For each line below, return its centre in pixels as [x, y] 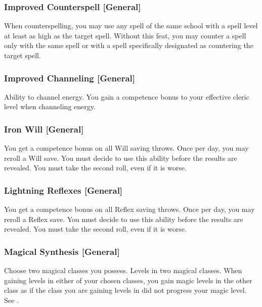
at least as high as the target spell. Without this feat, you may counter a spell [125, 35]
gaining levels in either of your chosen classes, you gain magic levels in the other [128, 280]
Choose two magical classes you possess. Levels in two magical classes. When [123, 270]
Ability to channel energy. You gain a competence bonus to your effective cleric [127, 96]
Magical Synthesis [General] [62, 251]
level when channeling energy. [50, 106]
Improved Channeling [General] [70, 78]
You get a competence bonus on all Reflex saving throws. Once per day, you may [129, 209]
